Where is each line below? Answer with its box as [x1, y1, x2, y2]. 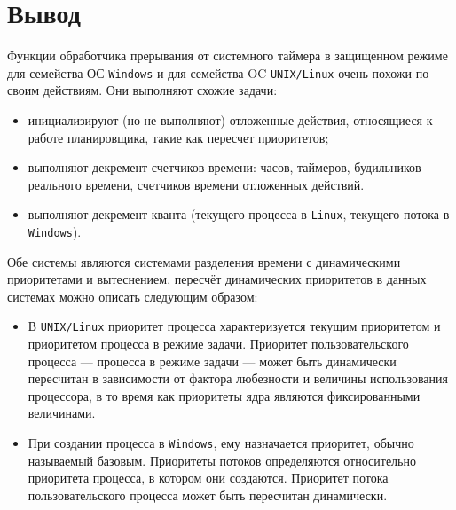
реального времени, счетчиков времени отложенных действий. [28, 175, 365, 193]
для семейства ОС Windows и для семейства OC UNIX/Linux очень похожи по [7, 63, 429, 82]
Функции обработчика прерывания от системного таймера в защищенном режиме [7, 46, 448, 65]
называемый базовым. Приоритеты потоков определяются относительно [28, 451, 416, 469]
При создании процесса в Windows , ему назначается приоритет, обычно [28, 434, 414, 452]
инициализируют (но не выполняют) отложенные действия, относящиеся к [28, 110, 433, 129]
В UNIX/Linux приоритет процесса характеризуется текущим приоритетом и [28, 317, 441, 335]
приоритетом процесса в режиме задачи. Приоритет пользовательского [28, 334, 409, 353]
